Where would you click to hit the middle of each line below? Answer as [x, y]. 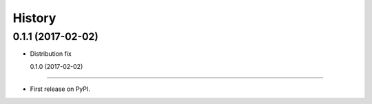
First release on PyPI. [60, 89]
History [34, 18]
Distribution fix [51, 54]
